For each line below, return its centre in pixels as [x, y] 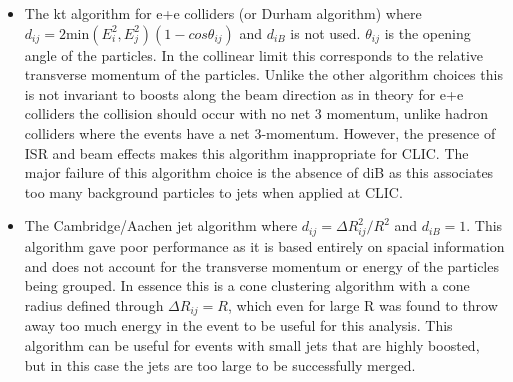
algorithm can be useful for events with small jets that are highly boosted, [252, 344]
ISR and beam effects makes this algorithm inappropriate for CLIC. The [246, 152]
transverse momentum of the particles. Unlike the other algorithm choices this [263, 74]
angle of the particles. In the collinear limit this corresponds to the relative [254, 54]
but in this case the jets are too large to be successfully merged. [220, 364]
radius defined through [94, 304]
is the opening [427, 32]
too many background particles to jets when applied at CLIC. [213, 191]
